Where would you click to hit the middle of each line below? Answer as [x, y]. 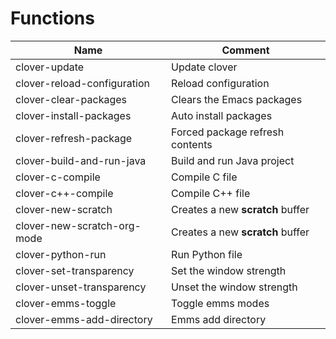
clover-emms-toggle [66, 303]
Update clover [204, 67]
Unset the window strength [234, 287]
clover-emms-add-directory [84, 319]
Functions [52, 18]
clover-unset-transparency [81, 287]
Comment [245, 50]
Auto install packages [222, 115]
